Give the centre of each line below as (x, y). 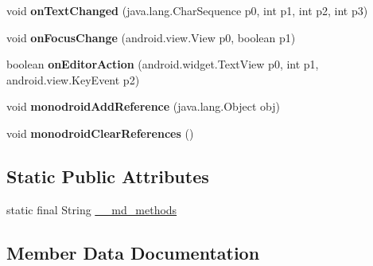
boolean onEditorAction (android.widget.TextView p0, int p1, (163, 64)
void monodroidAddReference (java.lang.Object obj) (144, 106)
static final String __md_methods (92, 209)
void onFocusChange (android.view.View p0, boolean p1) (151, 37)
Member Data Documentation (133, 252)
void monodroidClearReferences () (100, 133)
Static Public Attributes (108, 176)
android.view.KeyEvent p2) (73, 79)
